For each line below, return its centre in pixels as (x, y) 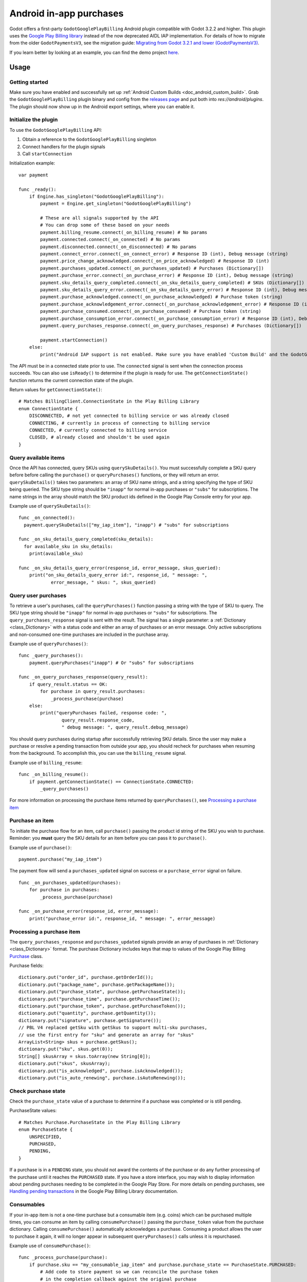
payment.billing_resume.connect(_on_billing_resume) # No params (124, 232)
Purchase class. (26, 956)
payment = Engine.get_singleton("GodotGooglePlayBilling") (116, 204)
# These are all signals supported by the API (100, 218)
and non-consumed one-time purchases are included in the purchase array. (90, 634)
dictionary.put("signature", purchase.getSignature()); (90, 1020)
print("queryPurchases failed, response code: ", (104, 713)
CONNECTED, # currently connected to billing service (98, 430)
